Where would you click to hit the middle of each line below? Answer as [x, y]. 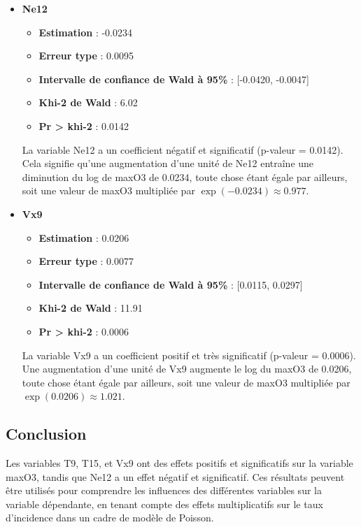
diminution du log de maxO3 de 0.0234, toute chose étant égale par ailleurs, [185, 176]
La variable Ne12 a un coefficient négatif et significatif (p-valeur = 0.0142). [183, 149]
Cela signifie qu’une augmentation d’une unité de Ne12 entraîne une [168, 163]
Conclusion [46, 434]
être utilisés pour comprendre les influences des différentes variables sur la [164, 490]
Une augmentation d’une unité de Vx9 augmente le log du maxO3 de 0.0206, [187, 369]
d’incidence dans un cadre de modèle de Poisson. [110, 518]
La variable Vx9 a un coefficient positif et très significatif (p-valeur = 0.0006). [189, 355]
